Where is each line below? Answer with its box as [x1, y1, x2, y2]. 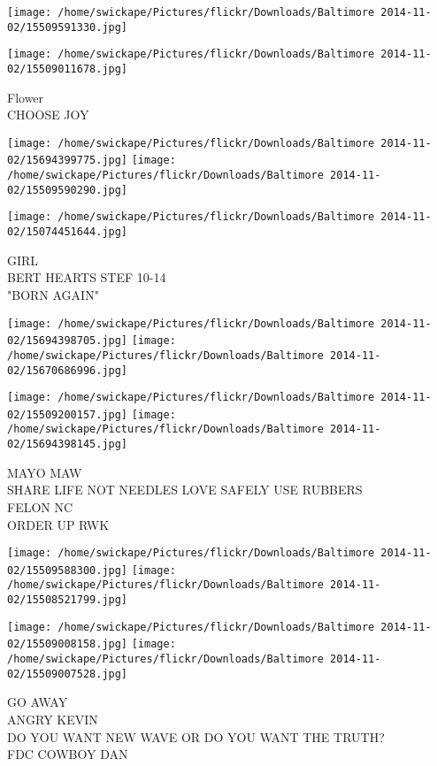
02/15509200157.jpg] [7, 408, 128, 421]
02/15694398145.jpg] [7, 438, 128, 451]
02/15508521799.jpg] [7, 594, 128, 607]
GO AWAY [7, 693, 68, 711]
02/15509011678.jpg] [7, 62, 128, 75]
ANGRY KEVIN [7, 710, 98, 728]
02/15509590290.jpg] [7, 183, 128, 196]
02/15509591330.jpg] [7, 20, 128, 34]
